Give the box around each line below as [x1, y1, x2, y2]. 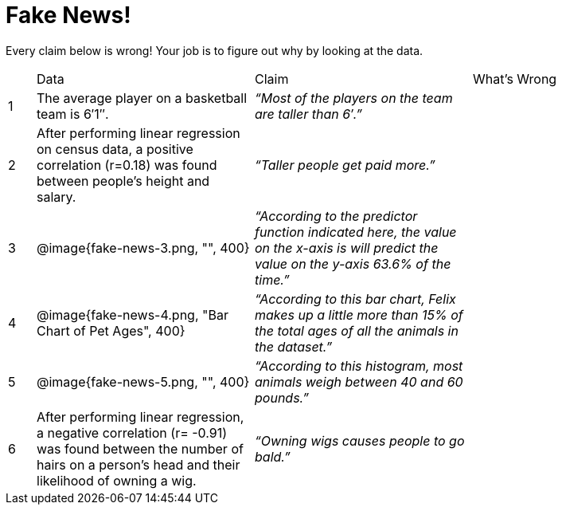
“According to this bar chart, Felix [255, 290, 456, 307]
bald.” [255, 448, 291, 465]
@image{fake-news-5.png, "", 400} [37, 373, 250, 390]
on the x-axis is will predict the [255, 239, 439, 256]
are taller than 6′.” [255, 105, 363, 122]
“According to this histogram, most [255, 357, 463, 374]
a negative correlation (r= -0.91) [37, 424, 228, 441]
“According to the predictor [255, 207, 418, 224]
